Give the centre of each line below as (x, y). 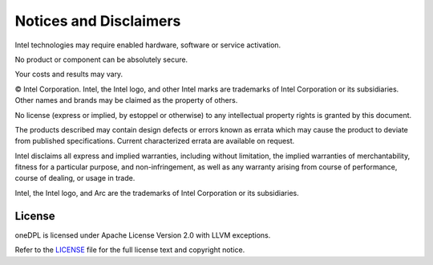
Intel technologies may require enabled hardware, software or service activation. (148, 45)
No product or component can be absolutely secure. (101, 59)
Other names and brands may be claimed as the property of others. (126, 100)
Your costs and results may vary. (69, 74)
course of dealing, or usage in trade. (75, 178)
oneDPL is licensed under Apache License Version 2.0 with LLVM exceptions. (143, 235)
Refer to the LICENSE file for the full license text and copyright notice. (130, 250)
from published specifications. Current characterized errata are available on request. (155, 141)
